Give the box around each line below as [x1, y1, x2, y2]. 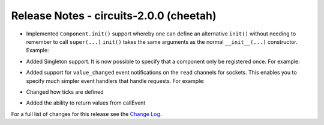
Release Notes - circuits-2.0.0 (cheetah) [11, 9, 217, 22]
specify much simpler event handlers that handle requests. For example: [26, 77, 205, 84]
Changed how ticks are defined [26, 88, 104, 96]
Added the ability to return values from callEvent [26, 99, 146, 106]
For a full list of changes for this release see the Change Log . [11, 110, 162, 117]
